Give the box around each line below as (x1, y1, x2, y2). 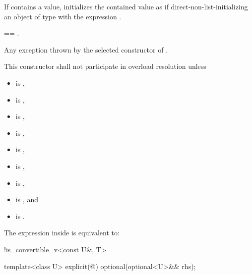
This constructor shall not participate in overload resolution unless (4, 61, 206, 71)
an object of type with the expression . (4, 11, 122, 21)
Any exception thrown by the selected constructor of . (4, 44, 168, 55)
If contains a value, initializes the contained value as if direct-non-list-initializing (4, 1, 248, 11)
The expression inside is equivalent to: (4, 227, 120, 238)
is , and (15, 194, 38, 205)
